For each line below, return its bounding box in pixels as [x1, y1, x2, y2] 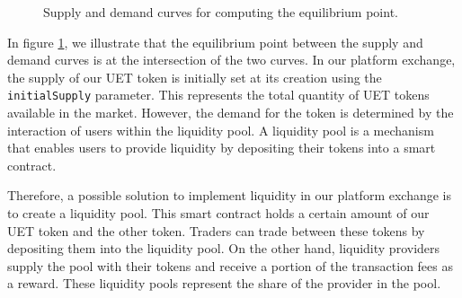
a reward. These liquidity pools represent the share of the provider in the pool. [7, 274, 441, 293]
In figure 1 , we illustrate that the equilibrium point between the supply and [7, 32, 423, 51]
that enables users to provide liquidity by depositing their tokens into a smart [7, 138, 436, 157]
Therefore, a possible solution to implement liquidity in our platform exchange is [7, 186, 451, 205]
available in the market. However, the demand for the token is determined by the [7, 103, 454, 122]
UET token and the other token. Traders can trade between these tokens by [7, 221, 425, 240]
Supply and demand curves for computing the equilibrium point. [43, 3, 398, 21]
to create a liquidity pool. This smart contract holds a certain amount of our [7, 204, 430, 222]
